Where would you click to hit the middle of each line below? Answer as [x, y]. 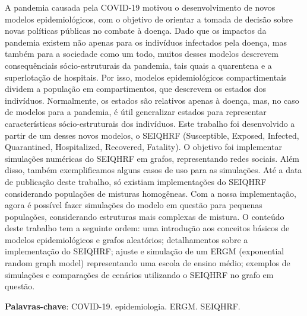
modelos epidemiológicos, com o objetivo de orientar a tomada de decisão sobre [149, 19]
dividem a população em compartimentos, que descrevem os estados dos [135, 89]
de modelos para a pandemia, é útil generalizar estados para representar [136, 112]
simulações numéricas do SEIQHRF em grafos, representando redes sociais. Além [152, 158]
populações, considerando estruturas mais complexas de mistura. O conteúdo [145, 216]
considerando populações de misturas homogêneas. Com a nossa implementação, [151, 193]
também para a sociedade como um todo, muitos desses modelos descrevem [142, 54]
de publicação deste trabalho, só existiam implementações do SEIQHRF [136, 181]
